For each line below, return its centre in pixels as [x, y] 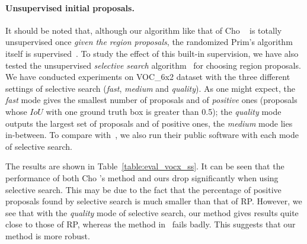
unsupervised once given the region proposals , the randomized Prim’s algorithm [149, 42]
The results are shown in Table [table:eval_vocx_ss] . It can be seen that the [145, 166]
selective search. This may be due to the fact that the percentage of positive [143, 189]
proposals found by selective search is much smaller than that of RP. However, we [154, 201]
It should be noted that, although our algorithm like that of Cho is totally [144, 30]
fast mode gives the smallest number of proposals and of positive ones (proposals [151, 100]
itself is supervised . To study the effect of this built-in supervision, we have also [152, 53]
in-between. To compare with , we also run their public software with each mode [152, 135]
